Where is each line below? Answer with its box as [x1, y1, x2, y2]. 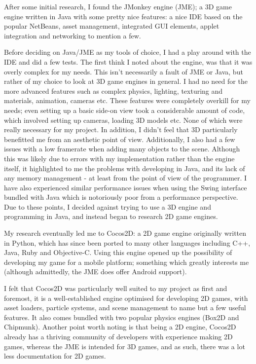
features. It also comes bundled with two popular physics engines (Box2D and [4, 312, 239, 322]
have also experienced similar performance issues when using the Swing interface [4, 182, 247, 192]
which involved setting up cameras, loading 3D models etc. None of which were [4, 114, 243, 125]
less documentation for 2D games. [4, 351, 106, 361]
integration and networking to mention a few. [4, 30, 141, 40]
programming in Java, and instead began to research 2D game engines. [4, 211, 218, 221]
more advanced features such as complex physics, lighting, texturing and [4, 85, 223, 96]
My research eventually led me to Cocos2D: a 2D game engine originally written [4, 228, 247, 238]
